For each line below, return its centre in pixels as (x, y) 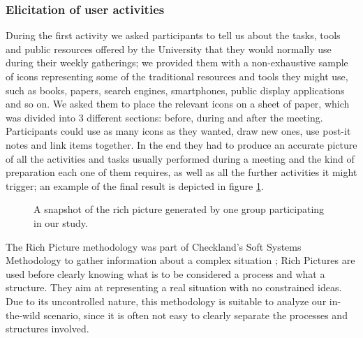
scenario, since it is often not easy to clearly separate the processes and (195, 315)
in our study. (61, 222)
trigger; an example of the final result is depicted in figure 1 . (135, 185)
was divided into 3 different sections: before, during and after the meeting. (164, 117)
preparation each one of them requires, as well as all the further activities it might (181, 172)
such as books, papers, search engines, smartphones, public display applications (175, 90)
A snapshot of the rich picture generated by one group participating (179, 209)
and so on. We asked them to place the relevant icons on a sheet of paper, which (178, 104)
